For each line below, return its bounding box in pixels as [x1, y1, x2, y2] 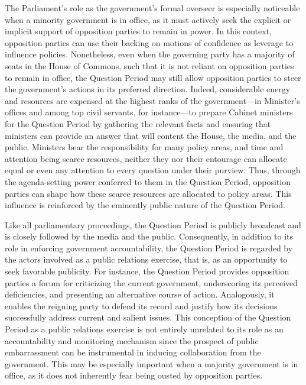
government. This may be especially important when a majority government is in [5, 357, 298, 370]
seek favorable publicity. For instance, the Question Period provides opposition [5, 265, 289, 277]
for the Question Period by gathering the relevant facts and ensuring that [5, 117, 271, 130]
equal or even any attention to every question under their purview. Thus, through [5, 164, 301, 176]
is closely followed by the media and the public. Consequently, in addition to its [5, 230, 293, 242]
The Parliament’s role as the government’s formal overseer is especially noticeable [5, 2, 300, 14]
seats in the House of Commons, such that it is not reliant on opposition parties [5, 59, 294, 72]
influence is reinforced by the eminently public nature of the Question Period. [5, 199, 285, 211]
